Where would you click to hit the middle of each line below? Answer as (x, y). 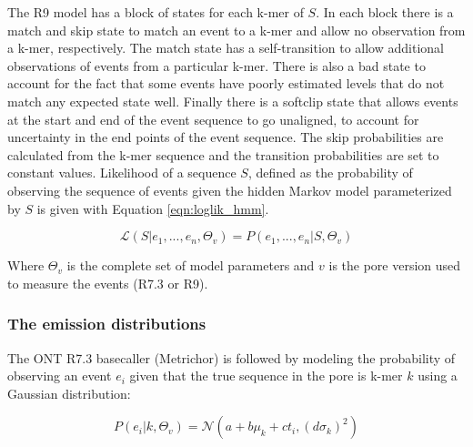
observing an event (60, 376)
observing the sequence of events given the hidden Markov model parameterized (230, 190)
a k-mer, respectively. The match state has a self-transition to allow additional (226, 48)
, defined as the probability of (330, 173)
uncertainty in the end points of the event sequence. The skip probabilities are (226, 137)
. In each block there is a (385, 12)
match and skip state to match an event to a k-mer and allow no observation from (236, 30)
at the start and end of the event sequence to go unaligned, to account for (213, 119)
